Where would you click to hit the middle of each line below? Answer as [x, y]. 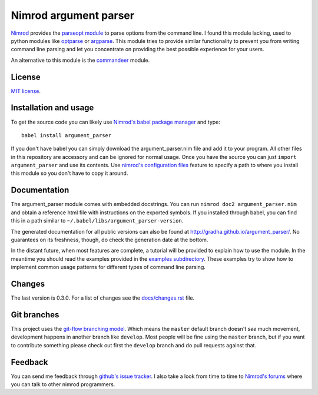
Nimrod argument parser [73, 15]
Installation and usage [52, 108]
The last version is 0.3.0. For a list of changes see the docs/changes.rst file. [103, 298]
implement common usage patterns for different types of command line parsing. [108, 267]
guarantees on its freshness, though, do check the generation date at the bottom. [110, 240]
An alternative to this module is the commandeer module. [80, 60]
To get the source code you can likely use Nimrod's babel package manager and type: [116, 122]
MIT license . [26, 91]
